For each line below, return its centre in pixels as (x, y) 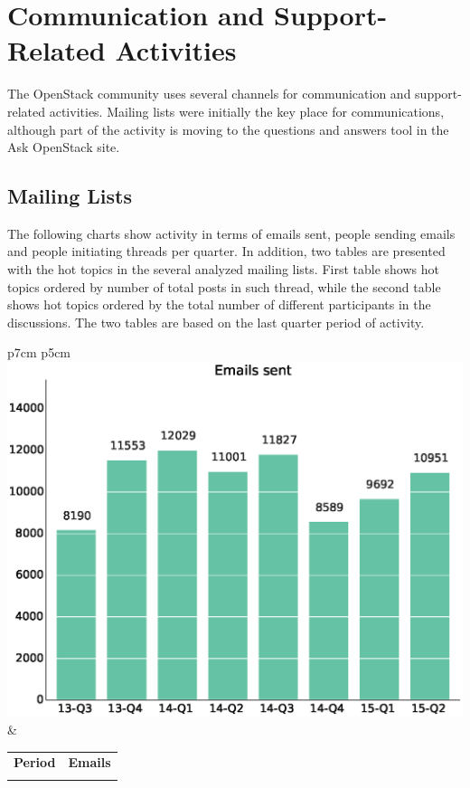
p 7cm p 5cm (39, 352)
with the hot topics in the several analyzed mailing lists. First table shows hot (223, 269)
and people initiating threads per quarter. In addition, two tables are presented (226, 251)
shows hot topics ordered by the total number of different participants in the (219, 304)
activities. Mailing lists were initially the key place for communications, (247, 111)
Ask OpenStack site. (64, 147)
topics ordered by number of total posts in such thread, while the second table (224, 286)
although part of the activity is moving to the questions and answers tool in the (228, 129)
